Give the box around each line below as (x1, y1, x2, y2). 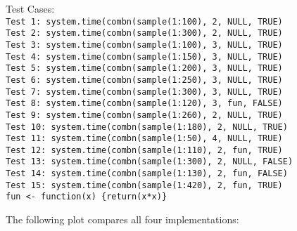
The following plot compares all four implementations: (6, 212, 239, 227)
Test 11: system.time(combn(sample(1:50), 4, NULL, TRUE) (6, 133, 283, 144)
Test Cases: (6, 1, 55, 15)
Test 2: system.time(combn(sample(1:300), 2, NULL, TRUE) (6, 28, 283, 39)
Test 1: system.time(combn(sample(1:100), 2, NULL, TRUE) (6, 16, 283, 27)
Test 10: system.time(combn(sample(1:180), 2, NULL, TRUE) (6, 121, 288, 132)
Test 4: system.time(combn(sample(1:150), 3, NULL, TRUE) (6, 51, 283, 62)
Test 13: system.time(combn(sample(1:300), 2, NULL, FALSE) (6, 157, 293, 167)
